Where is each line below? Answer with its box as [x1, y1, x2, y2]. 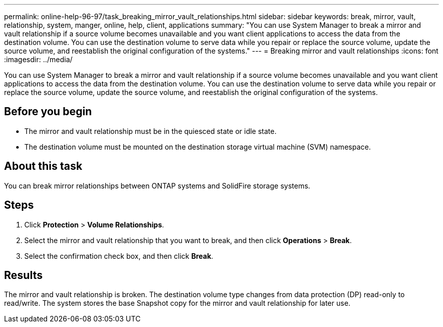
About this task [4, 160, 82, 173]
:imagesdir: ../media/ [4, 55, 73, 64]
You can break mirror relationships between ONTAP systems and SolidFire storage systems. [4, 181, 311, 190]
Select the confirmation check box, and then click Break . [24, 251, 213, 260]
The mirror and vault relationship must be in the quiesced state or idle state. [24, 126, 277, 135]
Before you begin [4, 105, 92, 118]
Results [4, 268, 43, 282]
